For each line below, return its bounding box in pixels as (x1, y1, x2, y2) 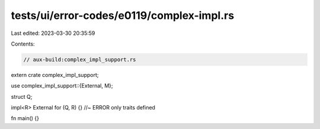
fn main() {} (11, 115, 40, 122)
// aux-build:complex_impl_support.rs (23, 56, 136, 63)
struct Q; (11, 93, 33, 100)
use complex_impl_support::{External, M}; (11, 82, 113, 89)
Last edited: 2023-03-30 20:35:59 (11, 30, 95, 37)
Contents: (11, 40, 35, 47)
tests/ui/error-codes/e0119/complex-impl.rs (11, 9, 234, 22)
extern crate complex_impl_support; (11, 71, 99, 78)
